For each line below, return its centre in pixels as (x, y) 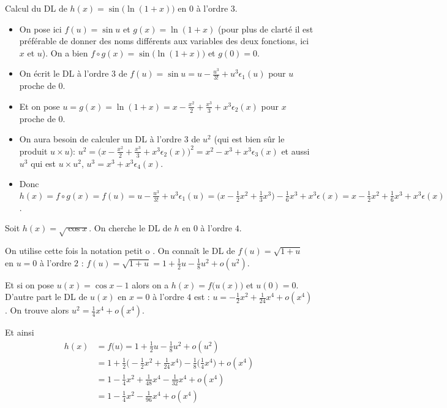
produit (33, 151)
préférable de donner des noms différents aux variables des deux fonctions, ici (164, 41)
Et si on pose (30, 284)
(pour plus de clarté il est (265, 29)
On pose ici (40, 29)
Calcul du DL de (36, 8)
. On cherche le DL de (130, 228)
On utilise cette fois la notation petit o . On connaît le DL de (120, 251)
